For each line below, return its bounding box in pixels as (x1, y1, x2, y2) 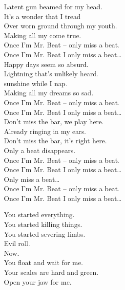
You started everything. (4, 209, 75, 220)
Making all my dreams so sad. (4, 88, 94, 98)
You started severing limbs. (4, 228, 85, 239)
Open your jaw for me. (4, 276, 72, 287)
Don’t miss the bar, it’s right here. (4, 135, 107, 146)
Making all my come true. (4, 30, 81, 40)
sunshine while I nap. (4, 78, 67, 88)
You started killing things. (4, 219, 83, 229)
